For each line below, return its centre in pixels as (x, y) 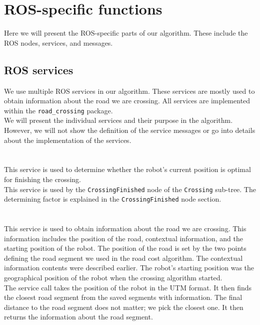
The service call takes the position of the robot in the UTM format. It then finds (128, 287)
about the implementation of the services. (68, 140)
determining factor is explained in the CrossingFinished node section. (113, 199)
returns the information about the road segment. (78, 317)
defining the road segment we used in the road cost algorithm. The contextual (123, 258)
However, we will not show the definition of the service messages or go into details (130, 130)
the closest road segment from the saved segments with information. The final (123, 297)
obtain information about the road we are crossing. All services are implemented (127, 101)
